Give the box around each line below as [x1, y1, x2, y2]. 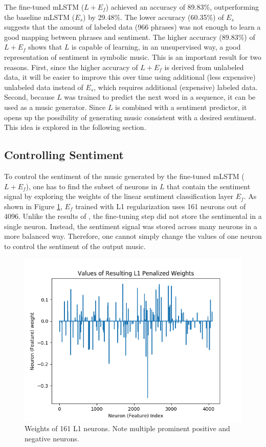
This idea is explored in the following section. [4, 122, 146, 132]
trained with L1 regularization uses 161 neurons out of [75, 200, 246, 211]
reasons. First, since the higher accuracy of [4, 61, 138, 72]
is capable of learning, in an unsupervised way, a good [72, 41, 241, 52]
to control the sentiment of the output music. [4, 241, 146, 252]
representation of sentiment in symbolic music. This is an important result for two [4, 51, 261, 62]
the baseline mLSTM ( [4, 11, 75, 22]
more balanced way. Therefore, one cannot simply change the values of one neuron [4, 231, 262, 241]
